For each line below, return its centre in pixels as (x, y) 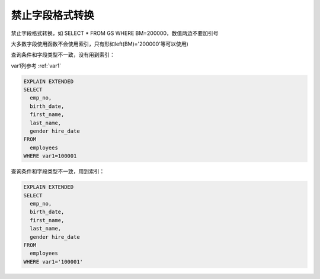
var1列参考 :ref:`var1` (36, 66)
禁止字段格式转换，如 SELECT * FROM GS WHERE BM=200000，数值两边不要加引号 (115, 33)
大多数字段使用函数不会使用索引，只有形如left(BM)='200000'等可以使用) (100, 44)
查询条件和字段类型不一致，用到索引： (58, 171)
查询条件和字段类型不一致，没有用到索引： (63, 55)
